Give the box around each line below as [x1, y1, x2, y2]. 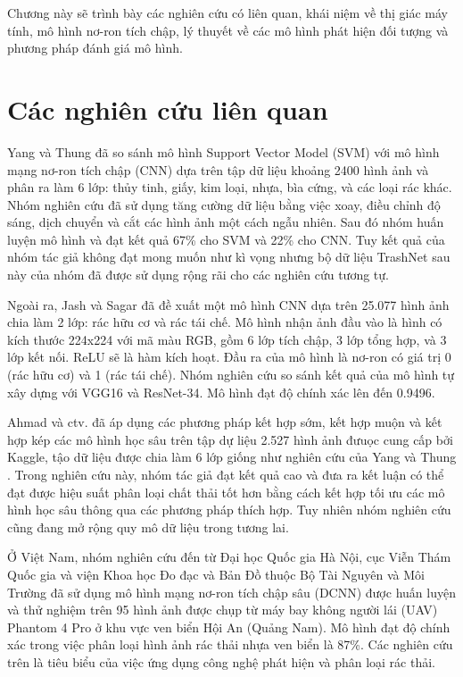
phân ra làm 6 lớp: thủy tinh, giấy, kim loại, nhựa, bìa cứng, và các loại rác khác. [7, 178, 452, 196]
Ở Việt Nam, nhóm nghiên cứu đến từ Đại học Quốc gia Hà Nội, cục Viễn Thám [7, 547, 451, 566]
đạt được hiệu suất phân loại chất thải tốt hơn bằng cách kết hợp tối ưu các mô [7, 482, 445, 501]
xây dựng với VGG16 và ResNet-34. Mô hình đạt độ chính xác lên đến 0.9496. [7, 382, 435, 401]
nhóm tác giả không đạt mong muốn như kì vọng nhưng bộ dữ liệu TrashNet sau [7, 247, 451, 266]
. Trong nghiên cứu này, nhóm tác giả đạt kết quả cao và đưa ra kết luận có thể [7, 465, 444, 483]
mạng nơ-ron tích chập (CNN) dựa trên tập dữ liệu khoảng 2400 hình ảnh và [7, 160, 429, 179]
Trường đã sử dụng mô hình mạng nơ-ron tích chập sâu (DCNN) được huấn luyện [7, 582, 456, 601]
